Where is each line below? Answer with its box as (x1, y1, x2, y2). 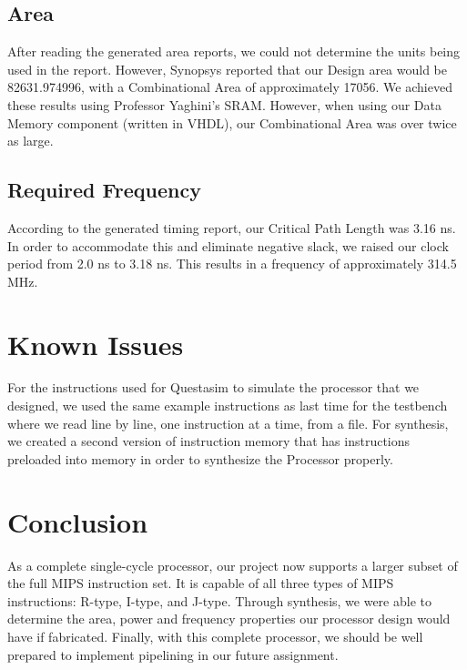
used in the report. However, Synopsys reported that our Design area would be (7, 59, 448, 78)
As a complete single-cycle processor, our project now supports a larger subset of (7, 555, 458, 574)
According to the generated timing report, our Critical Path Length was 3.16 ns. (7, 218, 456, 237)
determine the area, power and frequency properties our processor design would (7, 609, 451, 628)
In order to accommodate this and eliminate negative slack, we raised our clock (7, 236, 449, 255)
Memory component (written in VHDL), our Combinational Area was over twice (7, 113, 457, 132)
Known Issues (7, 325, 184, 362)
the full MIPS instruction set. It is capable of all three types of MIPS (7, 574, 394, 593)
